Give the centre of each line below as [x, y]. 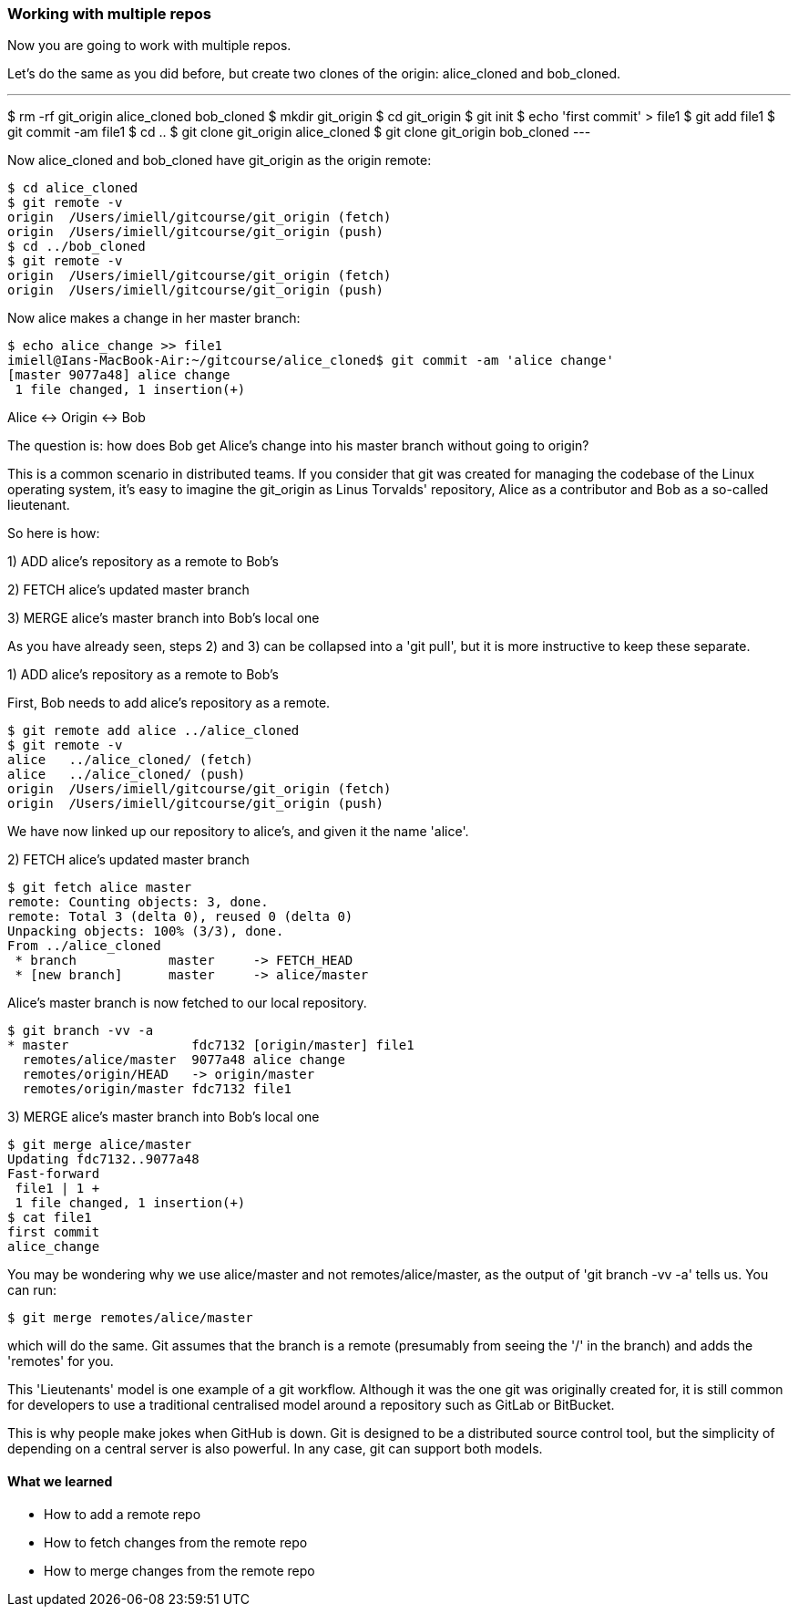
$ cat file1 [50, 1218]
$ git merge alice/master [100, 1145]
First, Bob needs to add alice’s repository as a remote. [169, 703]
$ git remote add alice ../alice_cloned [153, 731]
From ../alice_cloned [84, 946]
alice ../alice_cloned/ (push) [127, 775]
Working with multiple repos [109, 14]
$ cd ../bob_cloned [77, 247]
